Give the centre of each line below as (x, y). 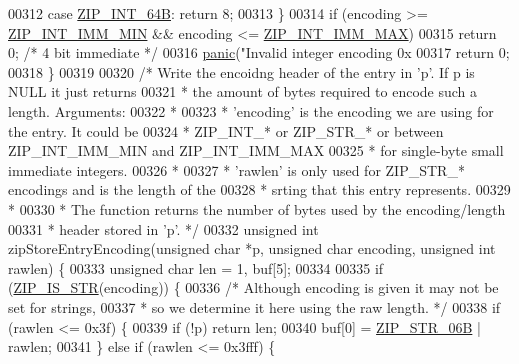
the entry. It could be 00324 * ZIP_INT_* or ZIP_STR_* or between (226, 130)
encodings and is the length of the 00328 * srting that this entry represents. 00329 (259, 189)
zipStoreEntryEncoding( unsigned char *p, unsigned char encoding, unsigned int (252, 248)
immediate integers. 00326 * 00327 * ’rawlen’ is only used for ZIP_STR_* (236, 169)
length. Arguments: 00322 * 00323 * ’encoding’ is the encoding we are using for (251, 110)
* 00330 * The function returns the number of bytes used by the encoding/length (257, 208)
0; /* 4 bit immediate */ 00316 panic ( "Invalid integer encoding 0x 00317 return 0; (259, 52)
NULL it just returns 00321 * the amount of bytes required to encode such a (243, 91)
